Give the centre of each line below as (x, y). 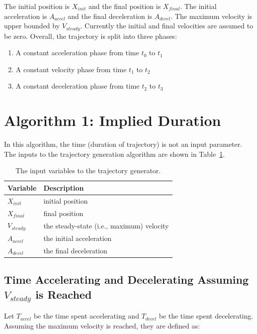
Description (64, 187)
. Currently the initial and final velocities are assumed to (167, 26)
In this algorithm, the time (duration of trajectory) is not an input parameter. (123, 144)
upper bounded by (32, 26)
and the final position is (125, 6)
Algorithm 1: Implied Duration (113, 120)
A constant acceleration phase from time (77, 53)
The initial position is (37, 6)
